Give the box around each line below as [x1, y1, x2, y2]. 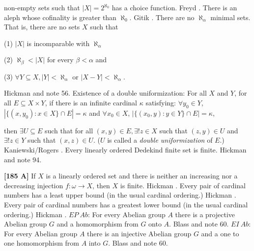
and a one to [201, 228, 239, 238]
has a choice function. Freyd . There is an [112, 2, 237, 12]
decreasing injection [4, 180, 63, 190]
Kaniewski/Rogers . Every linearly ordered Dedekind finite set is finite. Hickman [4, 145, 247, 154]
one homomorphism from [4, 238, 79, 248]
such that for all [44, 125, 93, 135]
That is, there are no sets [4, 22, 80, 32]
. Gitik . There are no [129, 12, 195, 22]
